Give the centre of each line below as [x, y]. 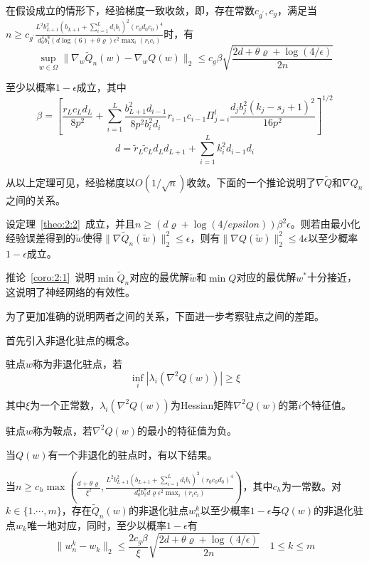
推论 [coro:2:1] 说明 [50, 277]
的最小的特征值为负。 [187, 430]
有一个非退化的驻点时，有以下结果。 [133, 454]
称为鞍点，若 [63, 430]
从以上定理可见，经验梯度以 [70, 182]
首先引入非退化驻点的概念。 [70, 340]
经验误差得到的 [41, 237]
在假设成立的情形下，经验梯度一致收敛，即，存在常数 [130, 10]
